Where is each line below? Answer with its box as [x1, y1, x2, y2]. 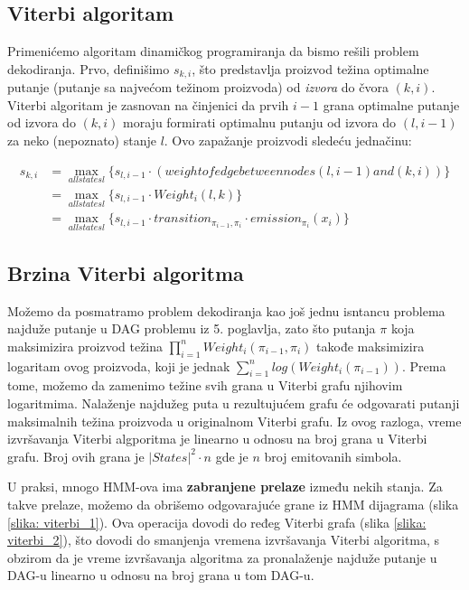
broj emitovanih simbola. [264, 446, 402, 465]
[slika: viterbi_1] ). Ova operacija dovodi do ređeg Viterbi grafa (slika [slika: [7, 512, 427, 531]
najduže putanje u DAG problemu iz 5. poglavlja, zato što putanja [7, 319, 376, 338]
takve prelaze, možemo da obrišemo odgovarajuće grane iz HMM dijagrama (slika [7, 494, 459, 513]
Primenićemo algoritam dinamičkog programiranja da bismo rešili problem [7, 42, 419, 61]
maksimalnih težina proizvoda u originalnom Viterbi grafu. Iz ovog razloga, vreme [7, 411, 462, 430]
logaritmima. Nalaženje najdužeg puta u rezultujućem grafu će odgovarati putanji [7, 393, 460, 412]
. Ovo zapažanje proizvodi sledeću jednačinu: [164, 131, 412, 150]
